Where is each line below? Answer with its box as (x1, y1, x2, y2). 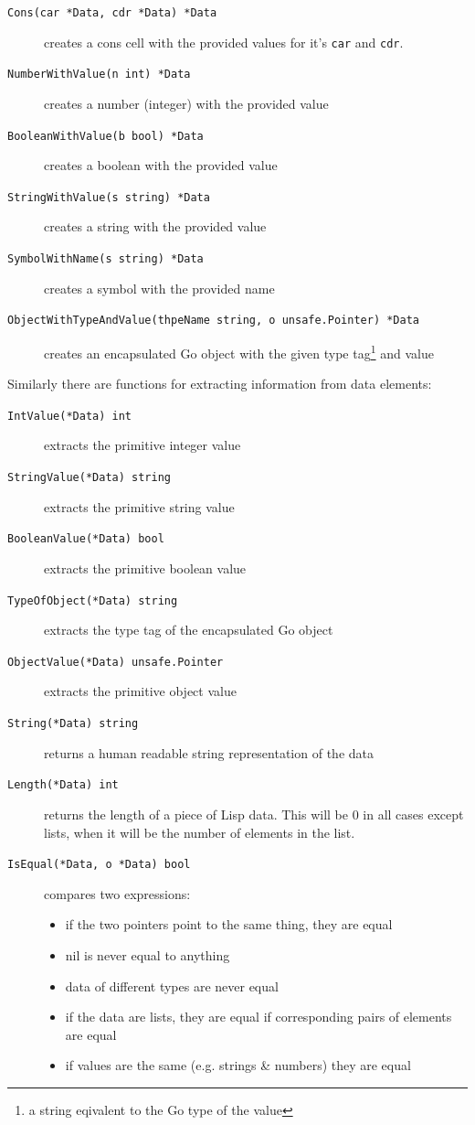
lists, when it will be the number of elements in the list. (44, 822, 355, 841)
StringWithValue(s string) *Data (7, 190, 210, 204)
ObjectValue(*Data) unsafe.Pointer (7, 655, 224, 669)
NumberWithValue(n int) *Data (7, 68, 191, 81)
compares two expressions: (44, 884, 191, 903)
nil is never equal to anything (65, 946, 230, 964)
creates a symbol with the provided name (44, 278, 275, 297)
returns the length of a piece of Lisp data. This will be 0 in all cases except (44, 804, 464, 823)
